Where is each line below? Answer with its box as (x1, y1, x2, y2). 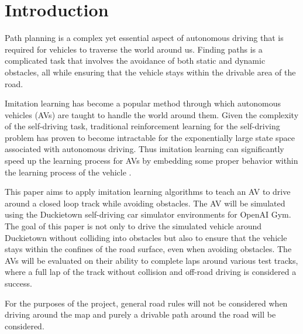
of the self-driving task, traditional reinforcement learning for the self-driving (5, 120, 280, 132)
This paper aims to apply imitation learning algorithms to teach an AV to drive (5, 185, 291, 198)
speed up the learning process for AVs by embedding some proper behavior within (5, 154, 298, 167)
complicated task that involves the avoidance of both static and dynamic (5, 54, 266, 67)
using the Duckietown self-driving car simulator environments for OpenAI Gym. (5, 208, 291, 221)
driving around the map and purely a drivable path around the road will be (5, 308, 276, 321)
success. (5, 277, 32, 289)
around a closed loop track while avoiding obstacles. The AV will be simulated (5, 197, 285, 209)
